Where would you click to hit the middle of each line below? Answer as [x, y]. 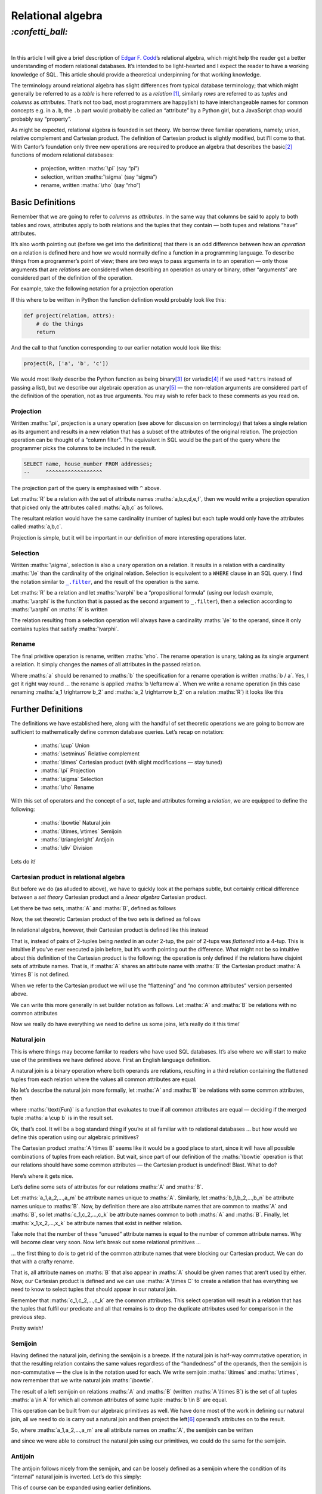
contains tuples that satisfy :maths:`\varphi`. [65, 629]
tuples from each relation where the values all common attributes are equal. [104, 1079]
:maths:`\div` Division [67, 848]
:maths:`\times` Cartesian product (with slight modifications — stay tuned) [132, 762]
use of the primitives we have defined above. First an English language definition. [111, 1060]
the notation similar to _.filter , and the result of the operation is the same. [105, 581]
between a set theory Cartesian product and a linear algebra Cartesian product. [109, 897]
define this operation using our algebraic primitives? [75, 1137]
